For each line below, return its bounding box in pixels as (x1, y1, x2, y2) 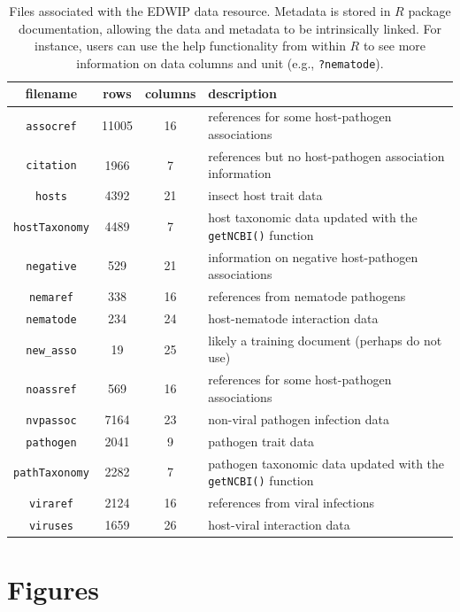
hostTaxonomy (13, 221, 89, 234)
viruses (28, 519, 74, 532)
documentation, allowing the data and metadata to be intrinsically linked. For (19, 19, 441, 37)
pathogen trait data (208, 431, 315, 450)
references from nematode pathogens (208, 287, 406, 306)
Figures (7, 571, 99, 608)
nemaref (28, 291, 74, 304)
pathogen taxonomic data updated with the (208, 453, 445, 472)
